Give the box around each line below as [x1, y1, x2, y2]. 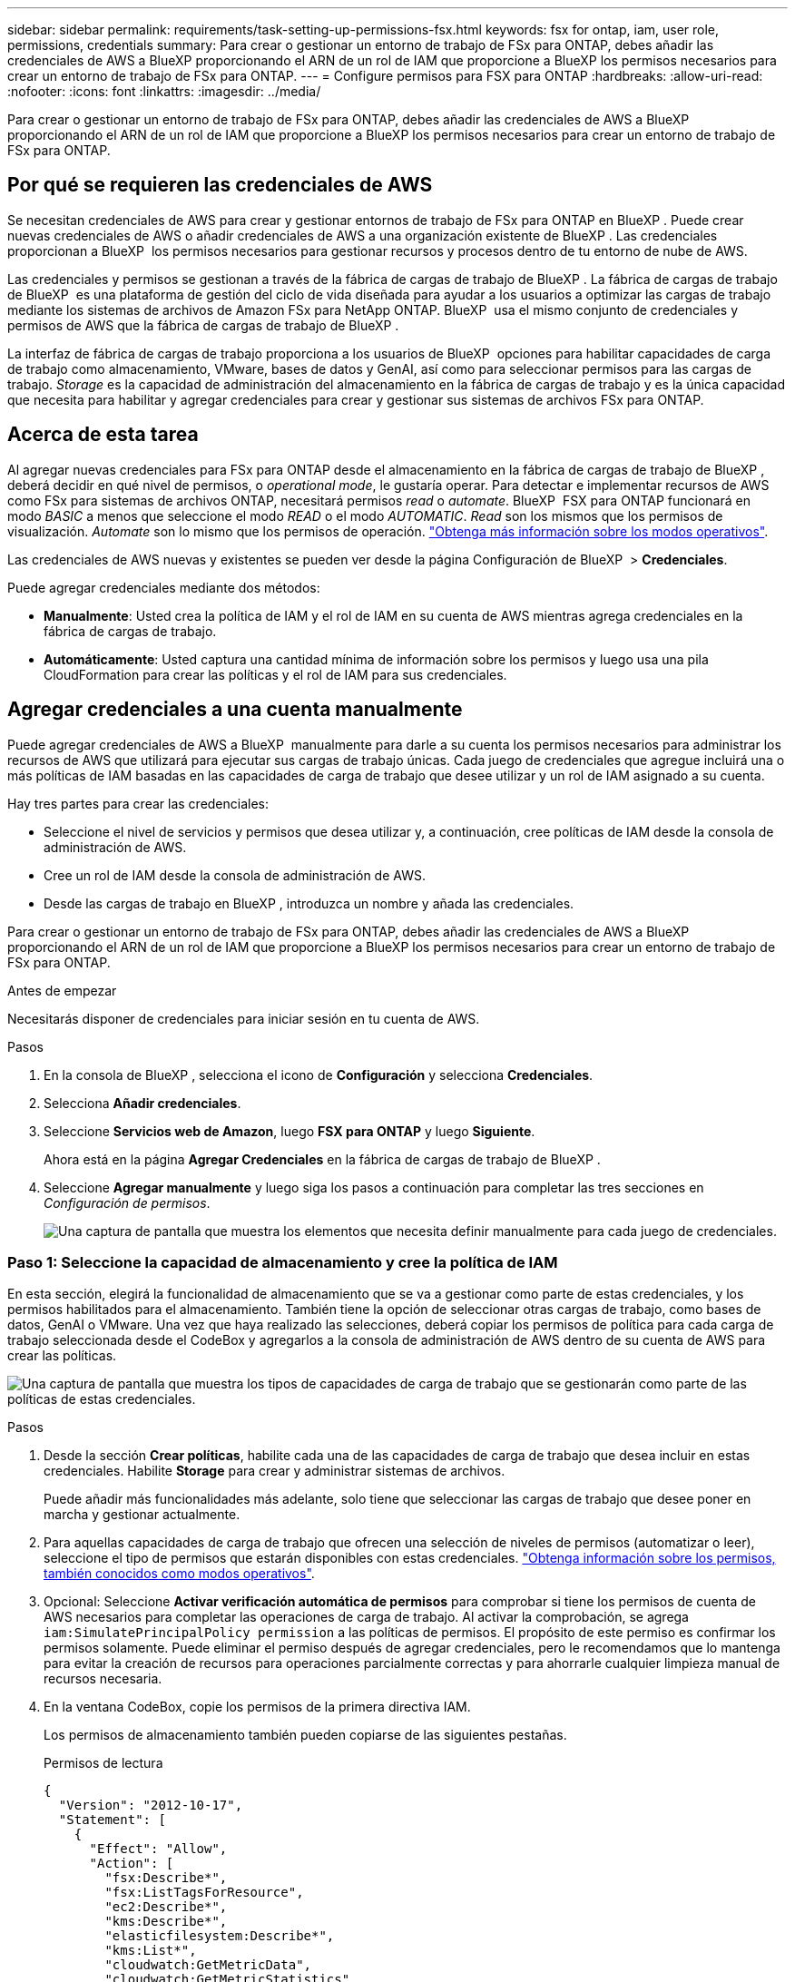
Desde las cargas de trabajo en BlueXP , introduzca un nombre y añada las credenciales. [44, 895, 574, 911]
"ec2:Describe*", [104, 1899, 228, 1915]
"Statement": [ [58, 1812, 166, 1828]
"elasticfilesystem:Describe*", [104, 1928, 335, 1944]
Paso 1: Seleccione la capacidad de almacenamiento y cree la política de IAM [7, 1252, 558, 1271]
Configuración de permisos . [44, 1194, 211, 1211]
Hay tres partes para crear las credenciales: [7, 795, 270, 811]
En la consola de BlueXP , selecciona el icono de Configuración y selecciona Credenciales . [44, 1066, 594, 1083]
